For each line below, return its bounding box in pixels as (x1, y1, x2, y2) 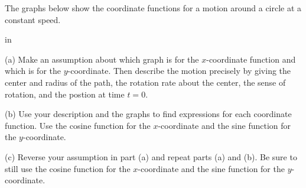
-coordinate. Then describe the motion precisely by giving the (67, 64, 291, 77)
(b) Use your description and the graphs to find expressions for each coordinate (5, 108, 292, 120)
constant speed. (5, 13, 61, 25)
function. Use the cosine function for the (5, 119, 151, 131)
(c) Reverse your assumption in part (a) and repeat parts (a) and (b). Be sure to (5, 150, 297, 163)
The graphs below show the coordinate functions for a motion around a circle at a (5, 2, 302, 14)
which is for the (5, 64, 61, 77)
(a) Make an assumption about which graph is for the (5, 53, 199, 65)
